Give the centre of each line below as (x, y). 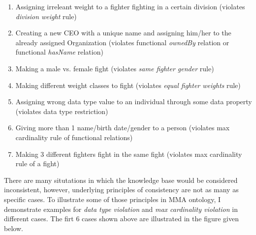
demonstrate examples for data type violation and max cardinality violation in (121, 209)
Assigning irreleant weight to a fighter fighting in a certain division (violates (130, 6)
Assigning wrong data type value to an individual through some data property (134, 102)
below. (14, 228)
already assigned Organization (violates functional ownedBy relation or (122, 42)
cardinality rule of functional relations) (74, 137)
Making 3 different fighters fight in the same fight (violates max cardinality (129, 154)
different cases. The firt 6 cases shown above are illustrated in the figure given (121, 219)
